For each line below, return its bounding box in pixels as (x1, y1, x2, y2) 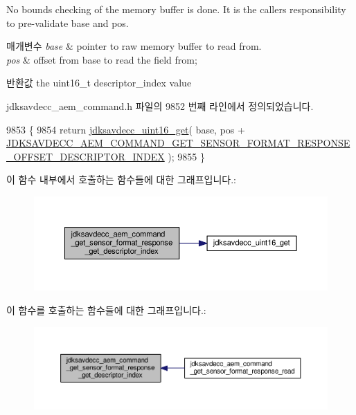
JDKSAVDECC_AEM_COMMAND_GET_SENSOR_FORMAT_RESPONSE (6, 136, 350, 150)
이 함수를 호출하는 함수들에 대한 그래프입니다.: (6, 303, 206, 317)
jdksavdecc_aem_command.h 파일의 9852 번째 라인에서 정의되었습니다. (6, 98, 314, 113)
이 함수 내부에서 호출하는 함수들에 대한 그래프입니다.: (6, 172, 236, 187)
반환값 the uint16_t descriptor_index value (6, 75, 192, 90)
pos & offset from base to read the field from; (6, 52, 197, 66)
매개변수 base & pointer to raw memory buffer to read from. (6, 39, 262, 53)
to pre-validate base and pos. (6, 15, 129, 30)
